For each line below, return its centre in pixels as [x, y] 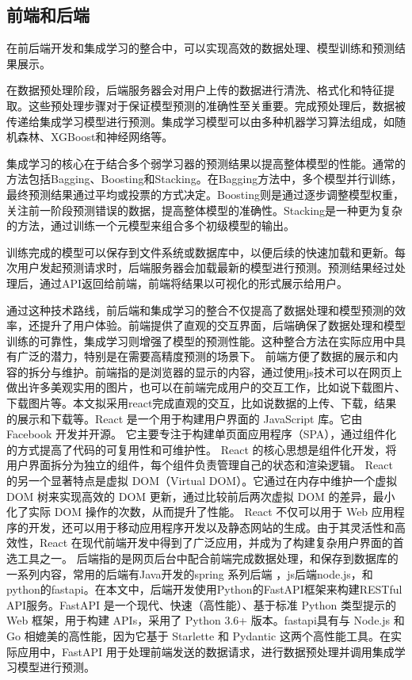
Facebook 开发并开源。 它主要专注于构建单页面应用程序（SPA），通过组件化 [202, 434]
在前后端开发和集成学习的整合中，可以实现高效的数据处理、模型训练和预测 [200, 48]
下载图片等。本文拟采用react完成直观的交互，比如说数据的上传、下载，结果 [202, 403]
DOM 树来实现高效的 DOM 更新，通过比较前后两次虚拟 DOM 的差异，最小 [201, 496]
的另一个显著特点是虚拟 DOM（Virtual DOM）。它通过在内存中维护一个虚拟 [202, 481]
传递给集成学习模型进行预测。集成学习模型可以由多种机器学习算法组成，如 [200, 121]
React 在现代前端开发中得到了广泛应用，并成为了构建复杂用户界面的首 [221, 542]
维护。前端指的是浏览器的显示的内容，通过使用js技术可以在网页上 [232, 371]
